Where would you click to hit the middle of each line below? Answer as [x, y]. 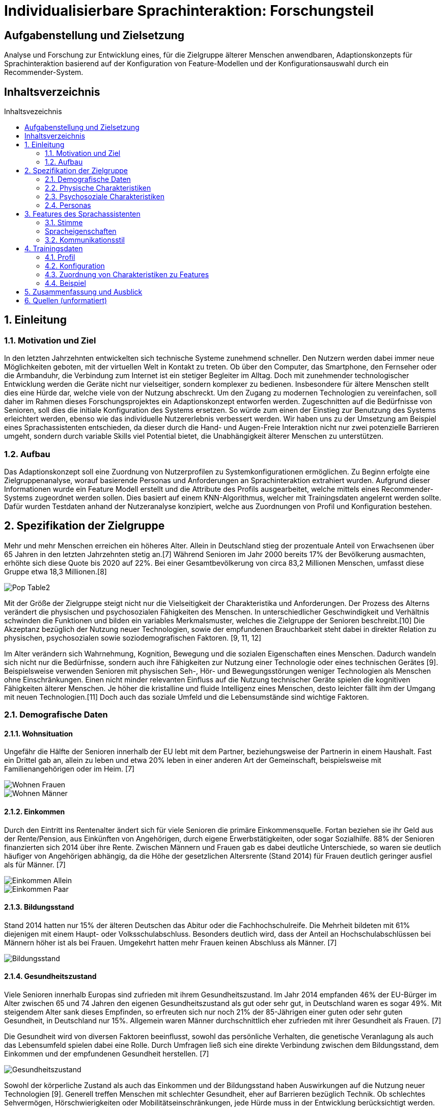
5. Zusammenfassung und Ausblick [83, 292]
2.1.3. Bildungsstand [39, 907]
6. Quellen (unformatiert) [66, 301]
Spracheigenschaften [81, 231]
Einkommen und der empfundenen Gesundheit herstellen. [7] [107, 1054]
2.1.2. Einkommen [35, 812]
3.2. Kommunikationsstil [85, 240]
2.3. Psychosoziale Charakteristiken [105, 197]
